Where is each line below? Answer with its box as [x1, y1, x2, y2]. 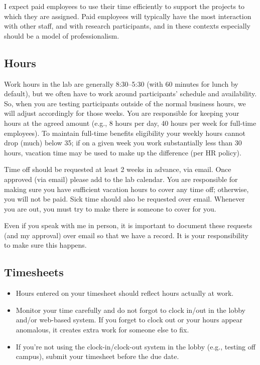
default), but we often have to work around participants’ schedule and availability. [4, 88, 257, 99]
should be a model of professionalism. [4, 30, 119, 41]
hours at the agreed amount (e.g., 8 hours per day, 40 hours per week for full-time [4, 117, 256, 128]
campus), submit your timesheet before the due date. [16, 351, 179, 361]
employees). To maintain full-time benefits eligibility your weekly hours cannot [4, 127, 245, 138]
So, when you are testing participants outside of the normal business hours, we [4, 98, 246, 108]
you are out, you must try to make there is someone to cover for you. [4, 203, 216, 214]
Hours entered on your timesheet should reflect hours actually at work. [16, 288, 234, 298]
